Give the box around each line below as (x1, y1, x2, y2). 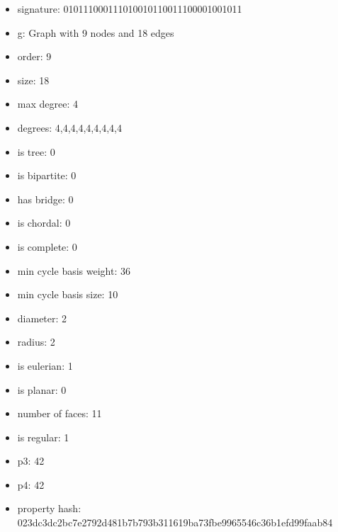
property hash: (17, 501, 81, 516)
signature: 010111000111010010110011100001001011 (17, 1, 242, 16)
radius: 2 (17, 334, 55, 349)
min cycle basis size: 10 (17, 287, 118, 302)
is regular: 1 (17, 429, 69, 444)
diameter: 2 (17, 310, 67, 325)
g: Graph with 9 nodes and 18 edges (17, 25, 174, 40)
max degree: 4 (17, 96, 78, 111)
